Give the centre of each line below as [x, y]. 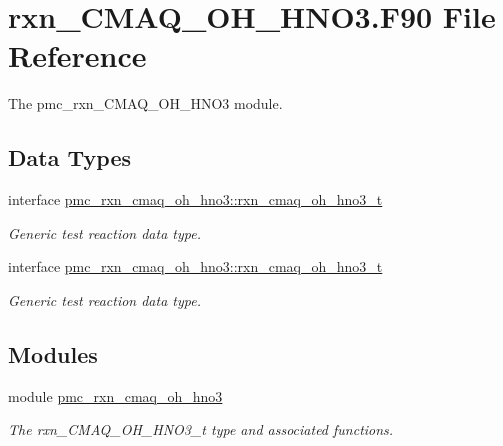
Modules [53, 353]
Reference [77, 55]
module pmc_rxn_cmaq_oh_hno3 [115, 395]
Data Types [69, 157]
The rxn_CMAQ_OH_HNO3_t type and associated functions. [201, 429]
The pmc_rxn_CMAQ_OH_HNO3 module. [145, 103]
